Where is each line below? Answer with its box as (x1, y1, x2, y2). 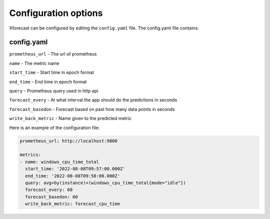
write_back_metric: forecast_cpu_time (25, 201, 120, 207)
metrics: (19, 152, 41, 157)
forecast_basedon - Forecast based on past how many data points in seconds (9, 106, 175, 112)
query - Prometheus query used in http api (9, 88, 98, 94)
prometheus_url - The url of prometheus (9, 51, 97, 57)
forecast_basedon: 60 (25, 194, 78, 199)
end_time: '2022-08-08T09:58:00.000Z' (25, 173, 120, 178)
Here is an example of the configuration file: (9, 124, 100, 130)
